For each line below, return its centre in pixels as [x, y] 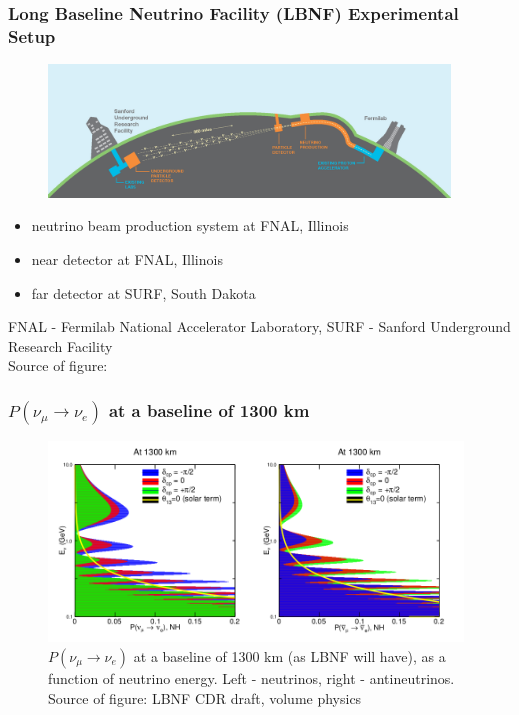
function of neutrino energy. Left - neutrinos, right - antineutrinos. [251, 677]
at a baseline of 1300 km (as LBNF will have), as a [289, 655]
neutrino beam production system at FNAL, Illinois [190, 225]
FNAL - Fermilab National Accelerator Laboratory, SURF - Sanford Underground [259, 326]
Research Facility [60, 345]
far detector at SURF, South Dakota [143, 292]
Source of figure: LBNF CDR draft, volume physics [205, 697]
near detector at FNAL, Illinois [127, 259]
